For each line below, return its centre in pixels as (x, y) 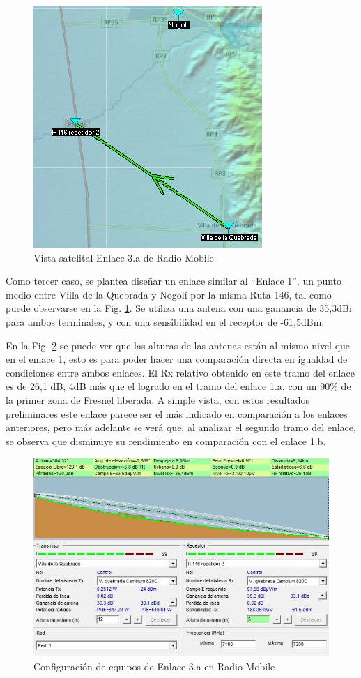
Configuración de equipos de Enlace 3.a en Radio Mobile (154, 666)
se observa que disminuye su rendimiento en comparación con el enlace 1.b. (166, 440)
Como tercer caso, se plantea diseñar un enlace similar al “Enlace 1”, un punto (174, 281)
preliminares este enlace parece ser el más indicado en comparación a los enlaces (177, 413)
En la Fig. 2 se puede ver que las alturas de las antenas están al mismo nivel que (178, 345)
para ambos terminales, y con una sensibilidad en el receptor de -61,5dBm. (165, 321)
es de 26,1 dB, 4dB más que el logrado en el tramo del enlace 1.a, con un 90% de (178, 386)
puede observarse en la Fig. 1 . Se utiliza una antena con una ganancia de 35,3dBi (179, 308)
